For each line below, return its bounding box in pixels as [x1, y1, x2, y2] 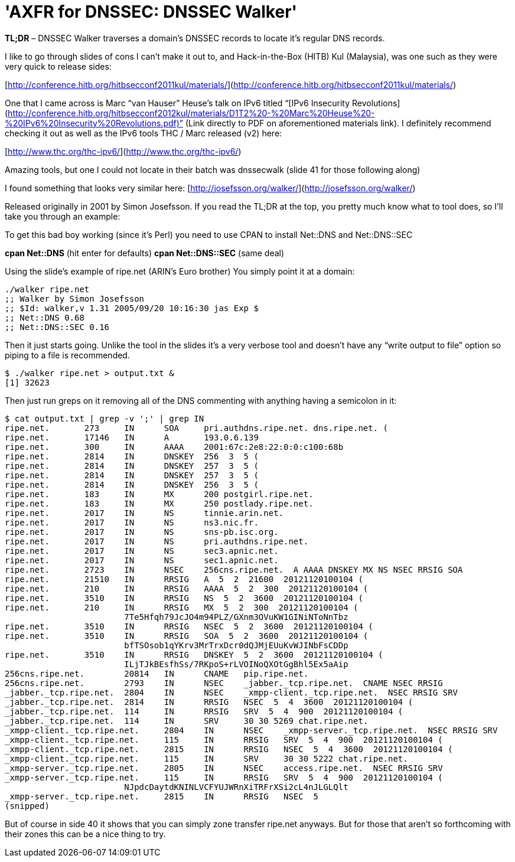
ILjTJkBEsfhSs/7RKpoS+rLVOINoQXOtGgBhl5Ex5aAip [124, 659, 348, 669]
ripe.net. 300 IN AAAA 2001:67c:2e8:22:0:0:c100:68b [5, 442, 344, 452]
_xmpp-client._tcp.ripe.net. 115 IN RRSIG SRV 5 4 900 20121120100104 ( [5, 734, 443, 745]
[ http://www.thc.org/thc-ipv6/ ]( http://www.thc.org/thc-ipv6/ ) [5, 146, 242, 156]
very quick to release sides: [5, 61, 112, 71]
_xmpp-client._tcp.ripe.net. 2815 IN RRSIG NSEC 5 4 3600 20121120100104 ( [5, 744, 453, 754]
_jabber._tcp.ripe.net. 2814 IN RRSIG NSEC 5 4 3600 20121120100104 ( [5, 697, 413, 707]
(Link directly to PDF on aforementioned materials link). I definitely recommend [185, 117, 491, 128]
